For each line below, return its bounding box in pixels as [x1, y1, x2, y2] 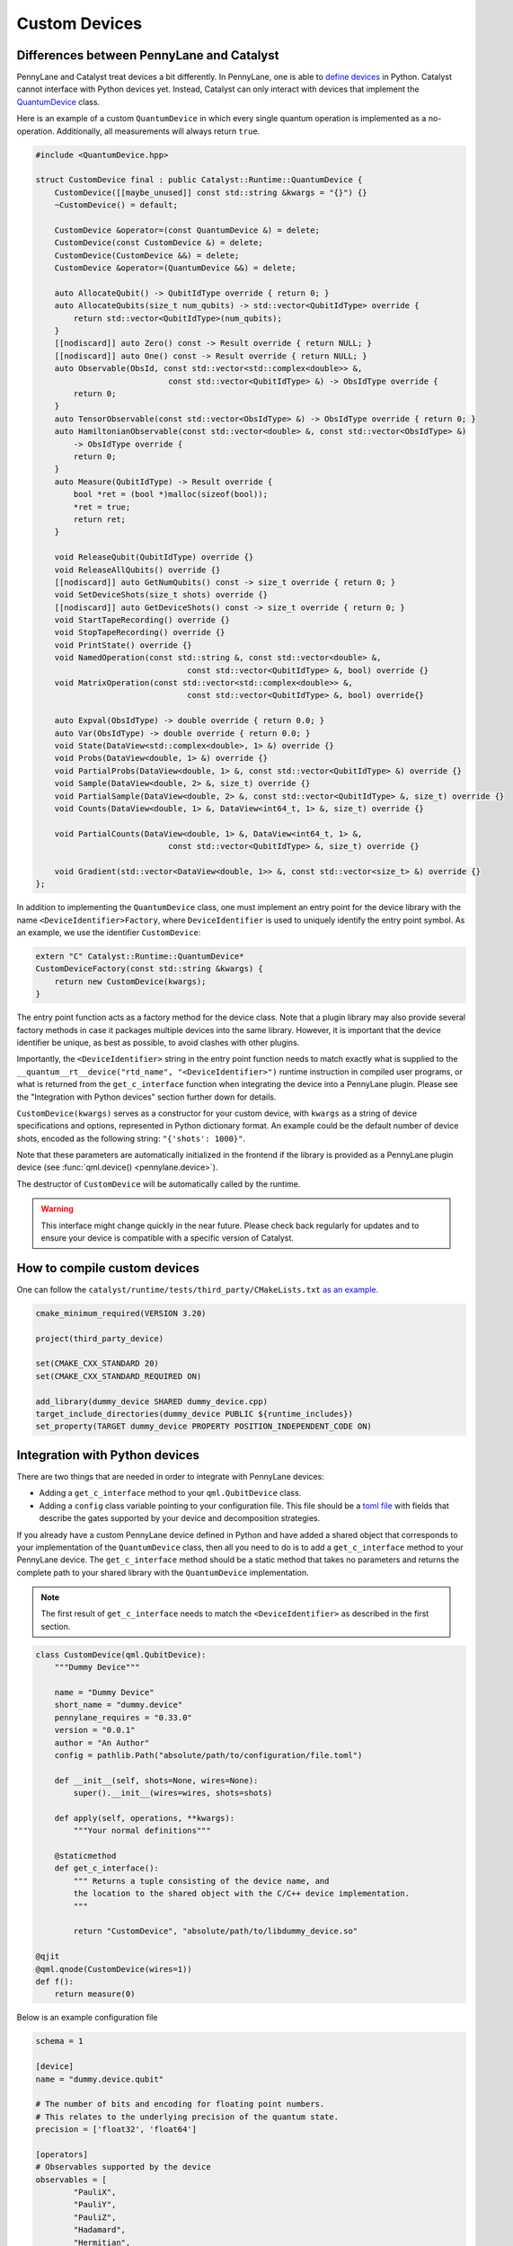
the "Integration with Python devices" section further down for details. [16, 1092, 277, 1102]
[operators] [35, 2149, 89, 2160]
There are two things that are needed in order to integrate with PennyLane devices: [16, 1471, 325, 1481]
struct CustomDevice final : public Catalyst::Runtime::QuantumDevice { [35, 175, 363, 185]
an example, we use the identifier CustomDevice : [16, 927, 201, 938]
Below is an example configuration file [16, 2012, 158, 2023]
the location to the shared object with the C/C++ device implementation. [73, 1888, 411, 1899]
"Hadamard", [73, 2224, 126, 2235]
